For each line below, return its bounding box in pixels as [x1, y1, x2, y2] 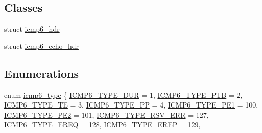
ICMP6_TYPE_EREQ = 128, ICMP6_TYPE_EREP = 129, [4, 119, 201, 130]
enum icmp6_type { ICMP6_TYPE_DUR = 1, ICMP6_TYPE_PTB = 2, [4, 89, 243, 100]
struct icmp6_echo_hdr [4, 40, 79, 51]
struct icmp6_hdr [4, 23, 60, 34]
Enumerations [4, 65, 79, 81]
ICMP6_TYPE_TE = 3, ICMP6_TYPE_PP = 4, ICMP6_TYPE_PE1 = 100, [4, 99, 258, 110]
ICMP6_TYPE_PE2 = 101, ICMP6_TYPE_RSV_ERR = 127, [4, 109, 209, 120]
